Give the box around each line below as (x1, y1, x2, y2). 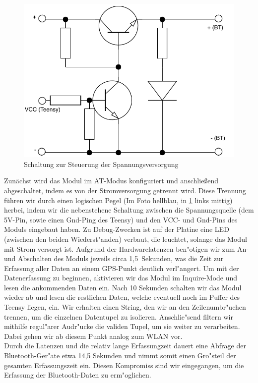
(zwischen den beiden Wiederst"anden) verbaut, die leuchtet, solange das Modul (4, 233, 247, 244)
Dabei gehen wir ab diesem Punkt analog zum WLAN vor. (4, 330, 183, 341)
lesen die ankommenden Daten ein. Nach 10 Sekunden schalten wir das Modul (4, 282, 242, 292)
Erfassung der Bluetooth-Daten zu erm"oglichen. (4, 370, 151, 380)
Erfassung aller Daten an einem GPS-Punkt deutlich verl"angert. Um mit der (4, 263, 239, 273)
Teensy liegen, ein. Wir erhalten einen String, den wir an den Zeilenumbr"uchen (4, 302, 246, 312)
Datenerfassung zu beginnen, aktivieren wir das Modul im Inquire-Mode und (4, 273, 238, 283)
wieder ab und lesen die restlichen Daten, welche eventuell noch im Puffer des (4, 292, 240, 302)
